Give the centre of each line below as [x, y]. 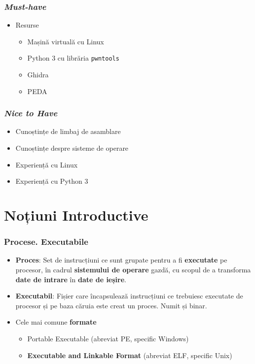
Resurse [27, 25]
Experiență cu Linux [47, 164]
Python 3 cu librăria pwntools [73, 58]
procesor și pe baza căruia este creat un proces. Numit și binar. [111, 305]
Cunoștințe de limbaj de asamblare [68, 131]
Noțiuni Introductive [76, 215]
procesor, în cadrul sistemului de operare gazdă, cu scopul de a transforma [133, 270]
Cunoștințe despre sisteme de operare [72, 148]
